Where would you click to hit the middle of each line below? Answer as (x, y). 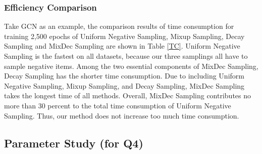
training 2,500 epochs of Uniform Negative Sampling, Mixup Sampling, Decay (124, 36)
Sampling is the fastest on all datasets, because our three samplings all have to (126, 56)
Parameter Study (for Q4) (74, 143)
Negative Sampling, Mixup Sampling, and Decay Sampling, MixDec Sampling (124, 85)
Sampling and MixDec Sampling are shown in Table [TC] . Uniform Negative (122, 46)
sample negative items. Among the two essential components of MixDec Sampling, (131, 66)
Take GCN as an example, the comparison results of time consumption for (119, 26)
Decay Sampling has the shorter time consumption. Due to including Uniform (124, 76)
